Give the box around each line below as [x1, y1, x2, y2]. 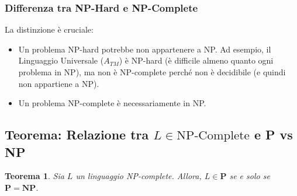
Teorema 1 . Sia [5, 170, 64, 182]
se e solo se [229, 170, 270, 182]
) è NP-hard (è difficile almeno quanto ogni [119, 54, 274, 66]
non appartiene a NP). [18, 77, 99, 89]
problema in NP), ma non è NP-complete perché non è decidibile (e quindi [18, 66, 286, 78]
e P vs [254, 125, 293, 143]
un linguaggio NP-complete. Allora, [75, 170, 202, 182]
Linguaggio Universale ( [18, 54, 104, 66]
